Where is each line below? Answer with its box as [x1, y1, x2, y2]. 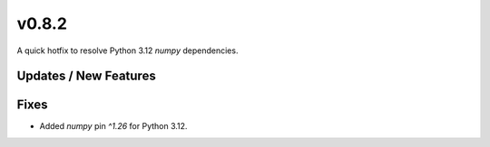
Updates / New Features [16, 69, 156, 84]
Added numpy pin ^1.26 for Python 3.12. [39, 121, 188, 132]
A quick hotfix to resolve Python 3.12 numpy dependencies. [16, 45, 239, 56]
